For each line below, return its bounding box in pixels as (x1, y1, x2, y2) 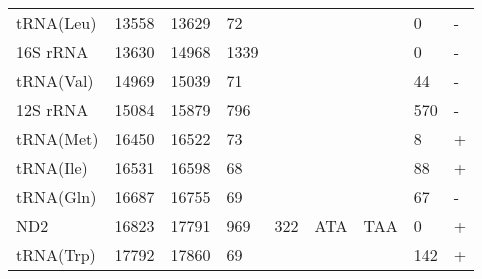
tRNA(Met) (16, 127, 99, 150)
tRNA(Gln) (16, 185, 97, 208)
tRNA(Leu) (16, 11, 97, 34)
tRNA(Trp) (16, 243, 96, 266)
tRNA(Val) (16, 69, 94, 92)
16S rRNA (16, 40, 89, 63)
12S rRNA (16, 98, 89, 121)
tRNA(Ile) (16, 156, 88, 179)
